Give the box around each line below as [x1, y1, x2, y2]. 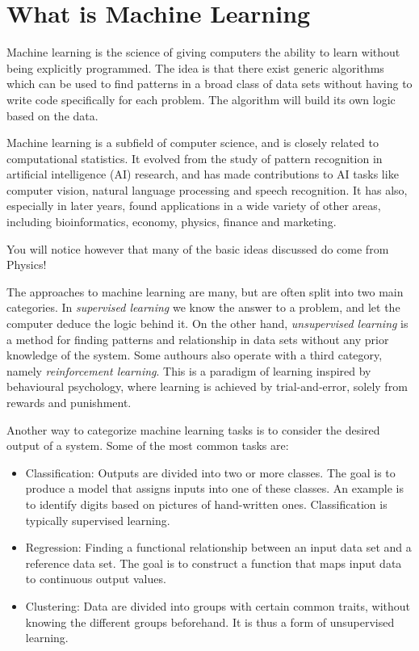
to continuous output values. [25, 570, 166, 587]
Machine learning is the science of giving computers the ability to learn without [6, 44, 400, 61]
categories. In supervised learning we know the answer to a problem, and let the [6, 299, 400, 316]
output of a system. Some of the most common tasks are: [6, 437, 289, 454]
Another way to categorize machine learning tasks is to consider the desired [6, 421, 380, 438]
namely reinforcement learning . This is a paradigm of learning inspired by [6, 362, 371, 379]
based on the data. [6, 107, 98, 124]
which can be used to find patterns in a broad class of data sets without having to [6, 75, 413, 92]
